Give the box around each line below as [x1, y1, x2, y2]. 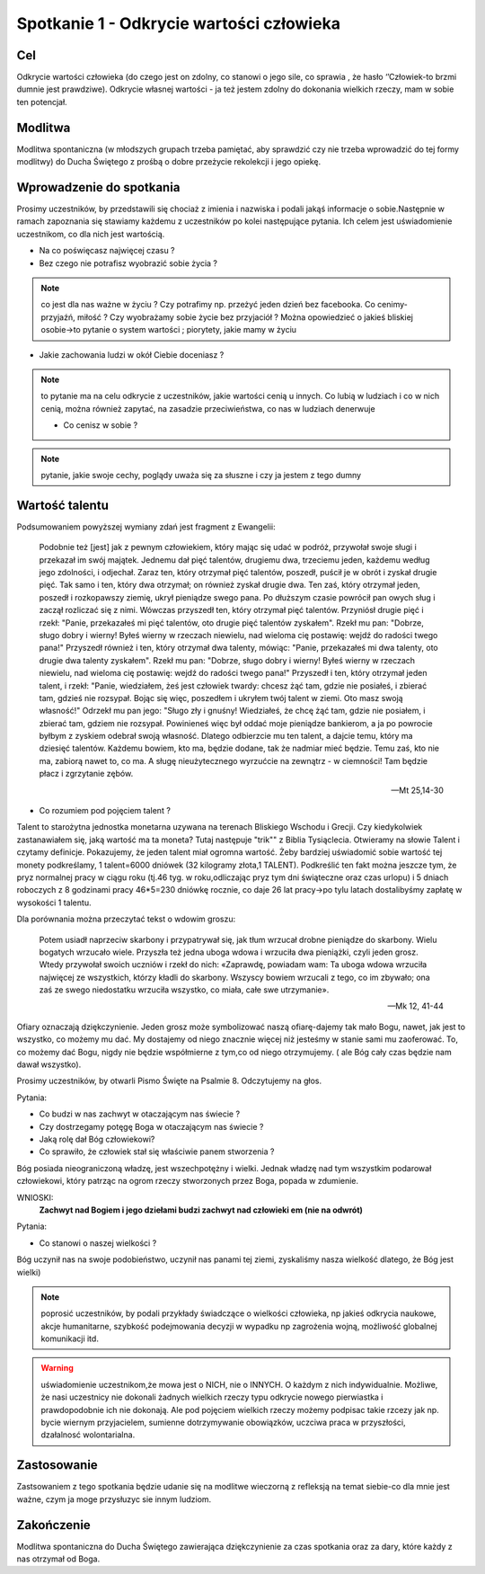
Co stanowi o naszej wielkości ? [39, 1237, 157, 1249]
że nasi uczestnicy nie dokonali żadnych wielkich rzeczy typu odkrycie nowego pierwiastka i [40, 1392, 384, 1402]
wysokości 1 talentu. [16, 897, 92, 908]
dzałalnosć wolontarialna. [40, 1429, 136, 1440]
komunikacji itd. [40, 1333, 99, 1344]
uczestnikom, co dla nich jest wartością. [16, 228, 165, 239]
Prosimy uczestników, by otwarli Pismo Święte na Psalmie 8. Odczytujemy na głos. [16, 1075, 322, 1087]
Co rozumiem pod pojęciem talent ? [39, 805, 171, 816]
